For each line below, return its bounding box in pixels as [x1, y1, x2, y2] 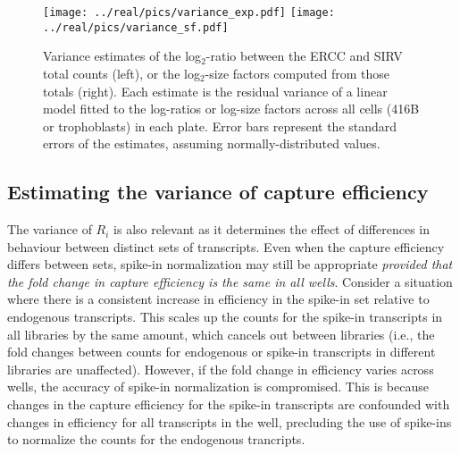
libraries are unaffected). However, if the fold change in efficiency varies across [7, 359, 434, 378]
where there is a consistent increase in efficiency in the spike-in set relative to [7, 290, 430, 308]
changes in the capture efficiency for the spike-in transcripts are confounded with [7, 395, 450, 414]
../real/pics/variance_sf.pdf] [43, 21, 229, 34]
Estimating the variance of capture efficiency [7, 178, 429, 206]
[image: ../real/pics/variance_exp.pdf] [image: [43, 6, 335, 19]
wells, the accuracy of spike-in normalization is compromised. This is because [7, 377, 429, 396]
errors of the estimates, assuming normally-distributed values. [43, 134, 381, 153]
